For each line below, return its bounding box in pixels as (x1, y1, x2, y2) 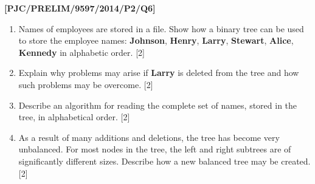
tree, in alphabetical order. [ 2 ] (18, 111, 130, 123)
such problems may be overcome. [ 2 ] (18, 78, 153, 90)
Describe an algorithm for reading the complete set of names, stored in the (18, 98, 297, 111)
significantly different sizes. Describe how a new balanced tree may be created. (18, 154, 311, 167)
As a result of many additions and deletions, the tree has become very (18, 131, 280, 143)
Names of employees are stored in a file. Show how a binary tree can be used (18, 22, 304, 35)
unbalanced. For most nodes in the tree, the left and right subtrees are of (18, 143, 291, 155)
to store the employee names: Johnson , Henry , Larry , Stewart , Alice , (18, 34, 294, 47)
